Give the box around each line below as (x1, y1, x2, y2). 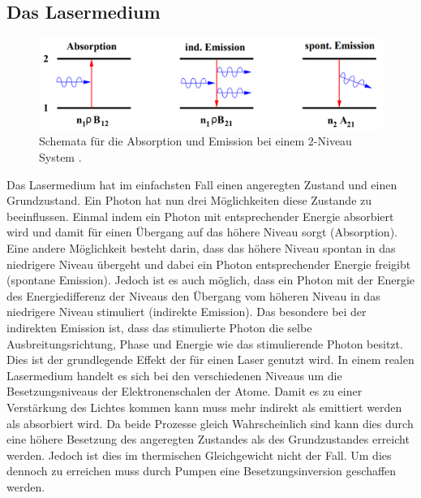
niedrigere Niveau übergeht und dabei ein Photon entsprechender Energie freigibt (6, 255, 411, 272)
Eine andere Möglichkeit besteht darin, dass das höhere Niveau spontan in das (6, 239, 396, 256)
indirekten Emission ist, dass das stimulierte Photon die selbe (6, 318, 312, 336)
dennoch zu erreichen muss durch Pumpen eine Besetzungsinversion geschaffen (6, 462, 397, 479)
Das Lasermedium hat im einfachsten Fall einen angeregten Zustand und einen (6, 175, 397, 193)
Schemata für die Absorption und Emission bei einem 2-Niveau (39, 132, 352, 149)
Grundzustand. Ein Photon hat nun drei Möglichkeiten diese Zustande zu (6, 192, 372, 209)
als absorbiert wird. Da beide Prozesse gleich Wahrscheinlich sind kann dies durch (6, 414, 414, 431)
